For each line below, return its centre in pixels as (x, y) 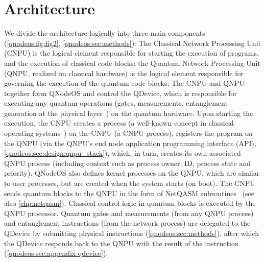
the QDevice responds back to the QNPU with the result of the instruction (122, 243)
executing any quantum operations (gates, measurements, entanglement (116, 103)
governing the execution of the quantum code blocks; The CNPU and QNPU (124, 83)
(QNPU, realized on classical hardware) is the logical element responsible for (124, 73)
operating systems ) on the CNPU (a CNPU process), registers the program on (128, 133)
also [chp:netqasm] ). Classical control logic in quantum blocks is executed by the (130, 203)
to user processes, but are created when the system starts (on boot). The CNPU (130, 183)
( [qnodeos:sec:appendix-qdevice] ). (56, 253)
